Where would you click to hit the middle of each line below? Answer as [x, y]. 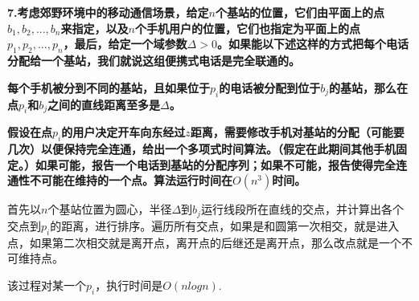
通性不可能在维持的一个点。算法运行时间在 [120, 180]
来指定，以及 [94, 28]
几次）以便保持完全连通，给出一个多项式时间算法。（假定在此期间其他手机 [201, 149]
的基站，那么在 [369, 87]
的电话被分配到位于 [270, 87]
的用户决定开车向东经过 [123, 132]
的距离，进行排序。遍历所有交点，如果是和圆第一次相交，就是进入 [225, 225]
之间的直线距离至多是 [104, 104]
